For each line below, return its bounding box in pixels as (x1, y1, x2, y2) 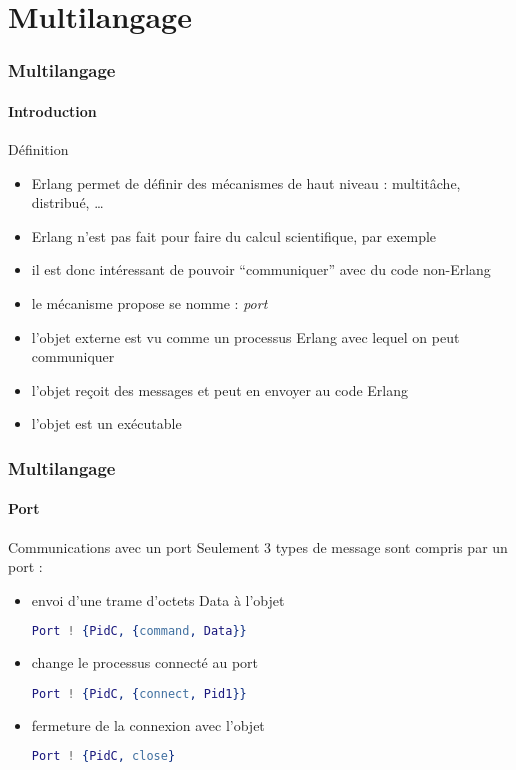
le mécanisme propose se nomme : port (31, 292, 268, 313)
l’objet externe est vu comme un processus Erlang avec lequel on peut (31, 326, 460, 347)
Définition (8, 139, 69, 160)
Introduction (8, 100, 97, 121)
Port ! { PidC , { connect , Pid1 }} (31, 686, 247, 701)
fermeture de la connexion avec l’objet (31, 714, 265, 735)
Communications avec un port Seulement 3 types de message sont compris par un (8, 536, 508, 557)
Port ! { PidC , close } (31, 749, 176, 764)
